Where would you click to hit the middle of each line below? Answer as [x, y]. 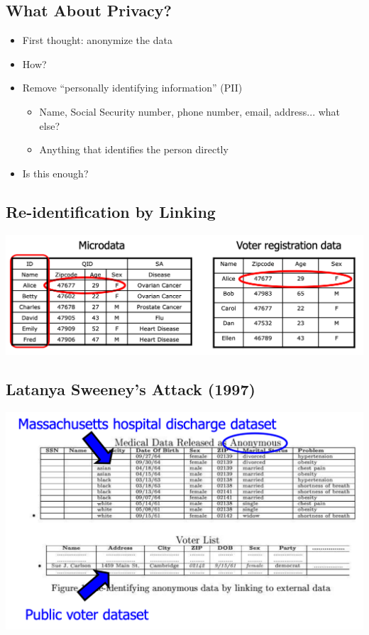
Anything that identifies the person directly [134, 149]
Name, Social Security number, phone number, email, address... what [190, 111]
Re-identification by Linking [111, 211]
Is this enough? [55, 173]
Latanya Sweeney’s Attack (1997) [131, 389]
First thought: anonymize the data [97, 40]
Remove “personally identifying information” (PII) [132, 88]
